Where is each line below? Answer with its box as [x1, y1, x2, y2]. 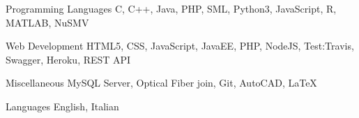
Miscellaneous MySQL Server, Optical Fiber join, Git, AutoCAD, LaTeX [6, 75, 317, 90]
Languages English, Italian [6, 98, 119, 113]
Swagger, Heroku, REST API [6, 52, 131, 66]
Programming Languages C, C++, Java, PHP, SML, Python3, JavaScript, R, [6, 1, 337, 15]
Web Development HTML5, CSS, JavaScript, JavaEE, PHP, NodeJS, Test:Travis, [6, 38, 354, 53]
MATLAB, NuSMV [6, 15, 89, 29]
